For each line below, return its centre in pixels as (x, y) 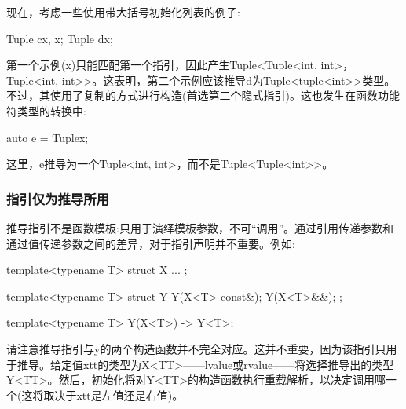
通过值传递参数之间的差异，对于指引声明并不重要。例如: (151, 243)
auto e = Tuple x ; (48, 137)
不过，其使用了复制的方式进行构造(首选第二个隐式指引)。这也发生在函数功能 (203, 95)
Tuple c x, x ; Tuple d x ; (60, 38)
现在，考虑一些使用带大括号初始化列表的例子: (123, 12)
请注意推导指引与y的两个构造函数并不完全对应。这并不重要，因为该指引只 (196, 348)
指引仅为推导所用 (58, 198)
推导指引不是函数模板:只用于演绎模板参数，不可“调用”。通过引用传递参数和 (200, 227)
